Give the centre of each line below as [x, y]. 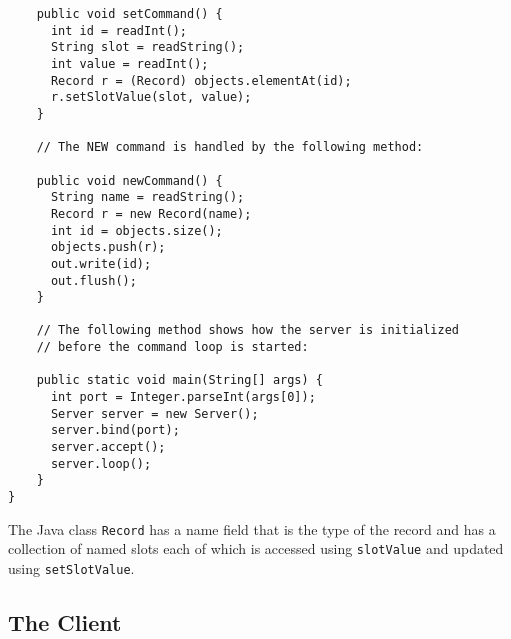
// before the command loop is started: [172, 347]
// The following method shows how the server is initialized [248, 330]
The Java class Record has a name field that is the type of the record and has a [252, 528]
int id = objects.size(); [136, 230]
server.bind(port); [115, 430]
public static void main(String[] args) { [179, 380]
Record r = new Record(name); [151, 213]
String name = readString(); [147, 197]
